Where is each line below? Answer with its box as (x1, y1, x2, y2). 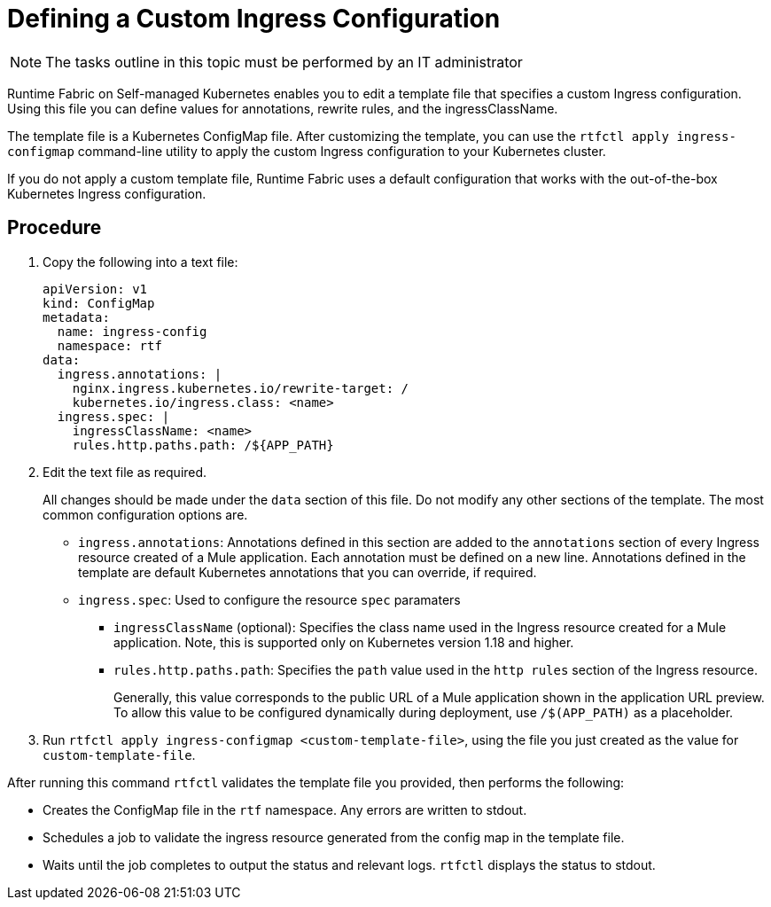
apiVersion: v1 (43, 281, 148, 296)
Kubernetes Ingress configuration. (7, 185, 206, 201)
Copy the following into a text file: (43, 254, 238, 270)
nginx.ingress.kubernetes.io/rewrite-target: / (72, 380, 409, 395)
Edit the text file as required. (43, 464, 207, 480)
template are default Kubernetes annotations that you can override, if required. (78, 564, 537, 580)
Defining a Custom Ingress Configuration (7, 4, 501, 34)
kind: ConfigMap (43, 295, 155, 310)
